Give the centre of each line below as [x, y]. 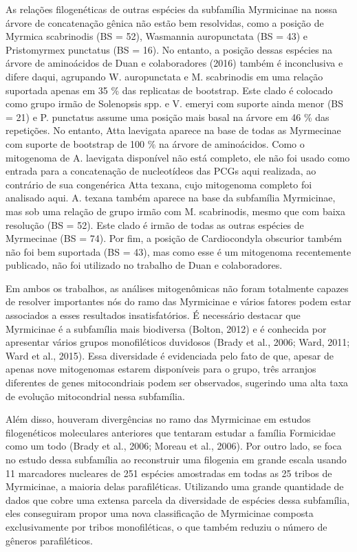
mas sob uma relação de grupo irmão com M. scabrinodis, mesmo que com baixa [175, 211]
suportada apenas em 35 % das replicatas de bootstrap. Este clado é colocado [169, 90]
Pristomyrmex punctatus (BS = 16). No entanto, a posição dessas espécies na [169, 49]
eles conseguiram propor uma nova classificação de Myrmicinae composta [160, 513]
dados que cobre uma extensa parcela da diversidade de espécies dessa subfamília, [178, 499]
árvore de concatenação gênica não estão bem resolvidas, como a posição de [165, 22]
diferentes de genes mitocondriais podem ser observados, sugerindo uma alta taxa [177, 383]
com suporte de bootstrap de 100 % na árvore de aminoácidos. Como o [155, 143]
